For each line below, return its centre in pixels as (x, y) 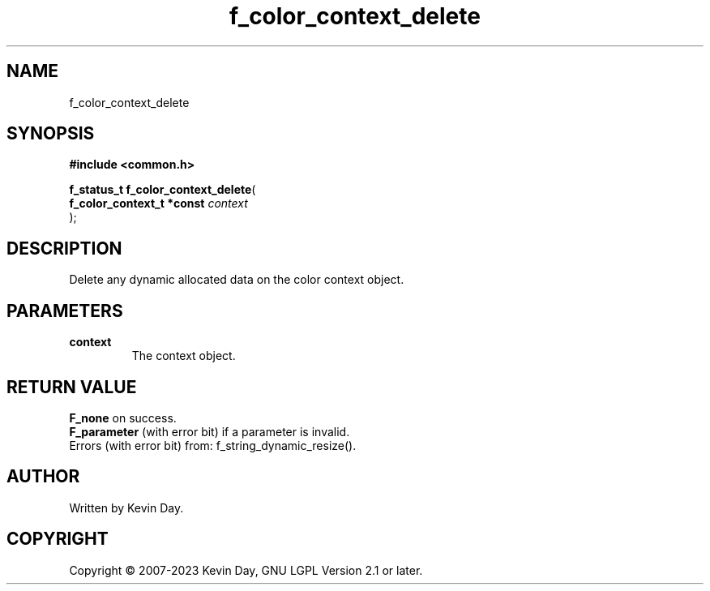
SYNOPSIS (51, 134)
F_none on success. (123, 418)
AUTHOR (43, 477)
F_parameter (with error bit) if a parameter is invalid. (210, 431)
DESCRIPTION (64, 248)
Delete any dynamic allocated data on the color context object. (237, 280)
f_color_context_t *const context (158, 203)
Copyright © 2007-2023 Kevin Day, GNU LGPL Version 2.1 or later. (246, 570)
